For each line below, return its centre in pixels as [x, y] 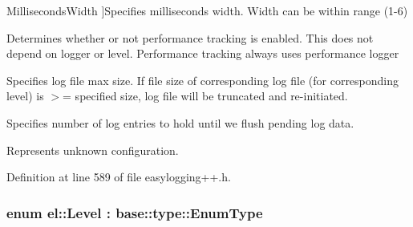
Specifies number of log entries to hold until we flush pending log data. [180, 122]
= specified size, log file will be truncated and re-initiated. [205, 96]
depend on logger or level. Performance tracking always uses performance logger [203, 53]
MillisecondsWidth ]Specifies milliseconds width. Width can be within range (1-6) [207, 10]
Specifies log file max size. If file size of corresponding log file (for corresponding [203, 80]
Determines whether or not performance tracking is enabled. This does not [190, 37]
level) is [25, 96]
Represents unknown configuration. [93, 150]
